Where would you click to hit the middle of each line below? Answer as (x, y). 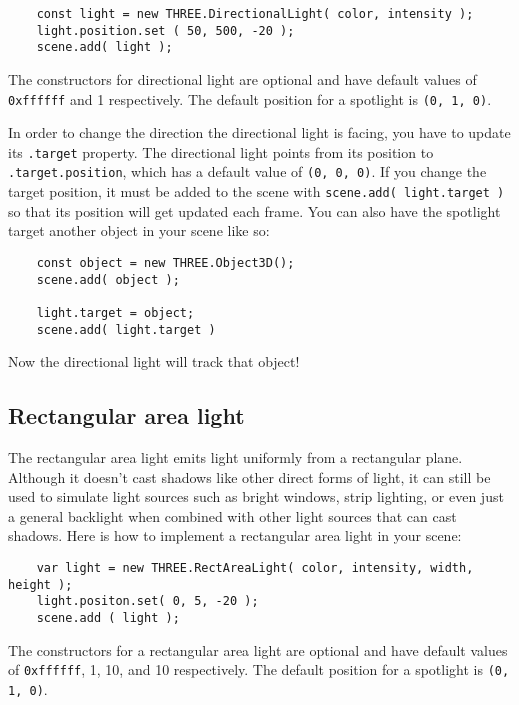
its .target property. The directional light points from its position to (221, 151)
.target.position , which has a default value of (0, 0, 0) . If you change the (247, 171)
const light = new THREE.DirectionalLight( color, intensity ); (255, 14)
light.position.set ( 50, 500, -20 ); (165, 30)
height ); (40, 584)
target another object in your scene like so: (139, 230)
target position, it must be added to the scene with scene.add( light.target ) (256, 191)
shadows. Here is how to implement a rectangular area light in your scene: (235, 535)
